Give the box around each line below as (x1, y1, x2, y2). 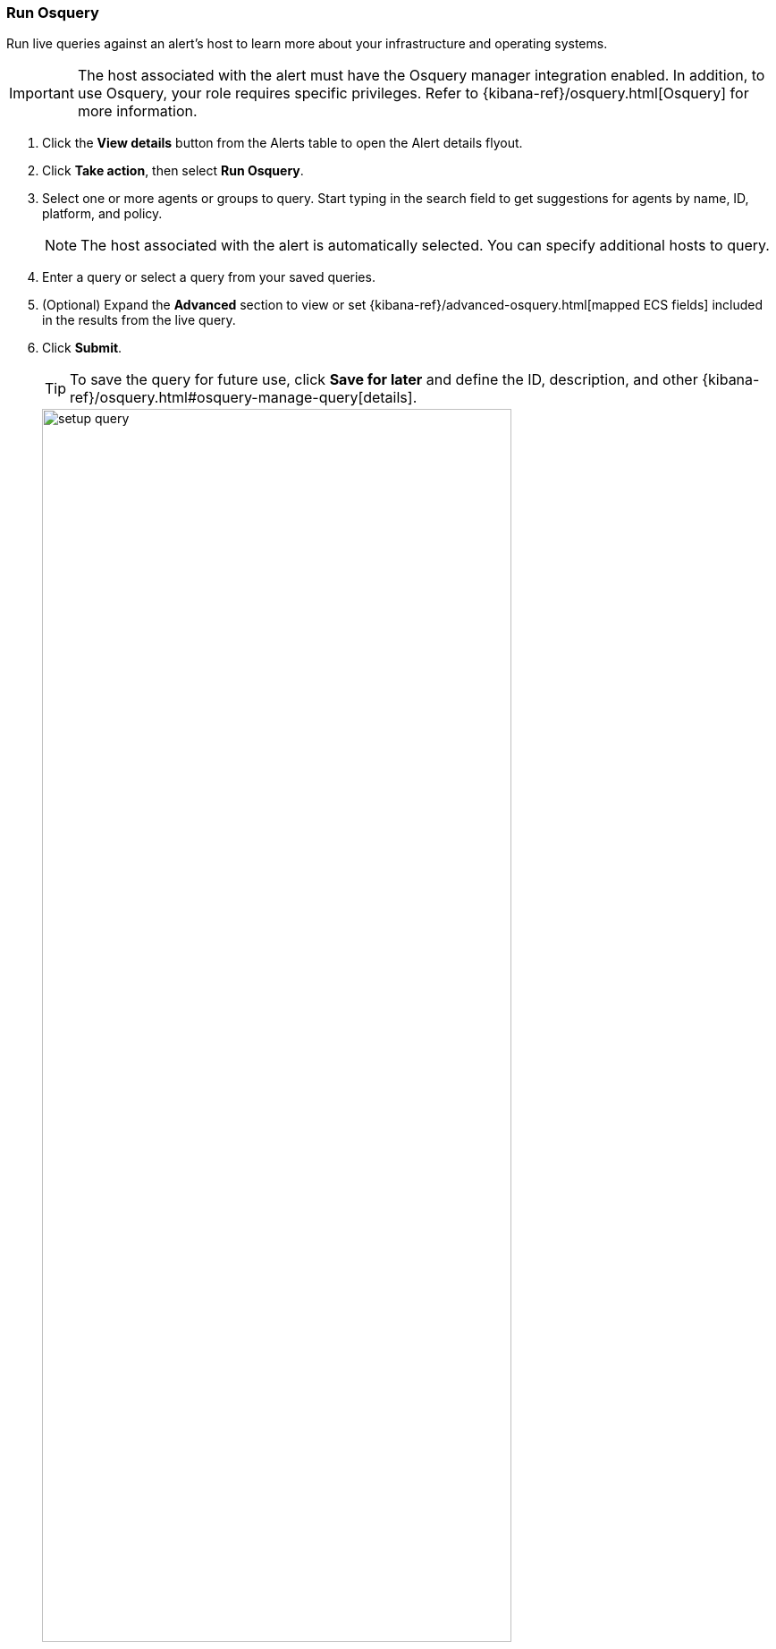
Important (9, 84, 74, 103)
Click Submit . (42, 340, 122, 356)
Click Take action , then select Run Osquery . (42, 163, 304, 179)
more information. (77, 102, 198, 121)
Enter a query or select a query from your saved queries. (42, 269, 375, 285)
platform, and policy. (42, 206, 163, 222)
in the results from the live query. (42, 312, 236, 328)
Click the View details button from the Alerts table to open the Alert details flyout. (42, 135, 523, 151)
